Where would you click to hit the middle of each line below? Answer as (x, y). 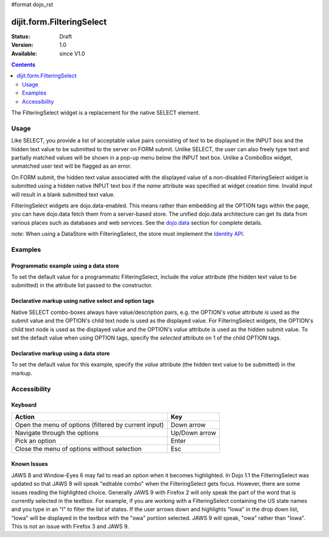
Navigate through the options (57, 433)
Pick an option (35, 441)
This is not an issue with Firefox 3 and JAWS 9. (70, 527)
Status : (21, 36)
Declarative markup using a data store (61, 353)
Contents (23, 65)
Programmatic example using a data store (65, 266)
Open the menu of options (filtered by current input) (90, 425)
